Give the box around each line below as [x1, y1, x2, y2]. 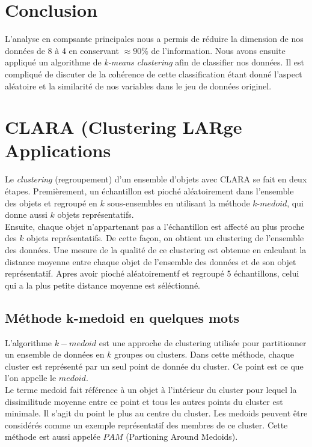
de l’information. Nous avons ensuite [151, 44, 286, 56]
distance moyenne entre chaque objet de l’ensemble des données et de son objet [5, 255, 296, 268]
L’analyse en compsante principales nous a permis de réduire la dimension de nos [5, 32, 304, 45]
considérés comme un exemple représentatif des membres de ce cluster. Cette [5, 418, 288, 431]
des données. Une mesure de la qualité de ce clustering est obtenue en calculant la [5, 243, 307, 256]
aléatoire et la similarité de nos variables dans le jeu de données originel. [5, 79, 272, 92]
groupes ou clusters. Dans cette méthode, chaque [114, 348, 294, 361]
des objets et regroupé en [5, 196, 97, 209]
